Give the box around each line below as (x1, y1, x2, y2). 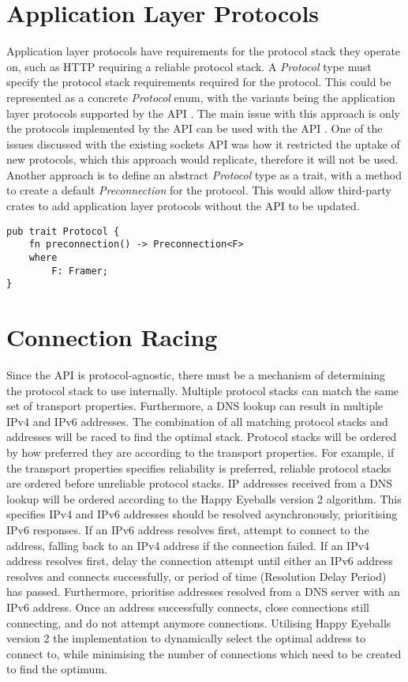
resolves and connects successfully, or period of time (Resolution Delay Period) (6, 567, 387, 584)
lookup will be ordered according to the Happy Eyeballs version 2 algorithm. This (6, 490, 402, 507)
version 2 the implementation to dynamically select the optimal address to (6, 630, 365, 646)
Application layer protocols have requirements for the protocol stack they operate (6, 43, 401, 59)
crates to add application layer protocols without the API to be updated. (6, 198, 360, 214)
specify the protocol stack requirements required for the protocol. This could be (6, 73, 391, 90)
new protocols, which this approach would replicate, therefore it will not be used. (6, 151, 399, 168)
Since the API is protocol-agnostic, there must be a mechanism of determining (6, 367, 386, 383)
